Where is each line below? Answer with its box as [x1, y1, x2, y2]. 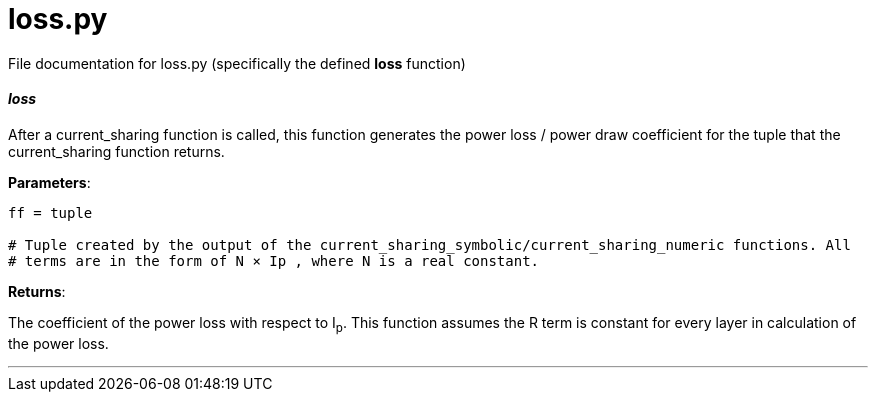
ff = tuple [8, 204, 93, 221]
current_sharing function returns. [8, 142, 225, 160]
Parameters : [8, 173, 91, 191]
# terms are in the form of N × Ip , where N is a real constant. [8, 252, 540, 269]
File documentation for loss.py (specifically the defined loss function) [8, 54, 466, 72]
